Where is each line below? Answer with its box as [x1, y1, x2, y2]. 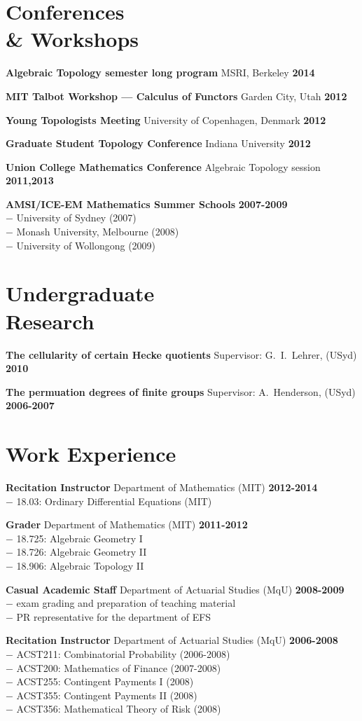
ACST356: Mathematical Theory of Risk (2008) [16, 701, 221, 716]
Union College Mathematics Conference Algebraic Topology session [6, 159, 321, 174]
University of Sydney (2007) [16, 210, 137, 225]
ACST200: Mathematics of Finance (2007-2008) [16, 660, 221, 675]
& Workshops [6, 25, 139, 53]
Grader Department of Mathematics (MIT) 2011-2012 [6, 517, 248, 532]
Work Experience [6, 439, 176, 468]
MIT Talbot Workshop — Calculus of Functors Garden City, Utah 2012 [6, 88, 347, 103]
